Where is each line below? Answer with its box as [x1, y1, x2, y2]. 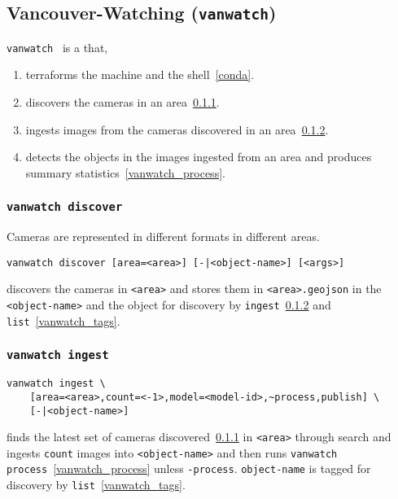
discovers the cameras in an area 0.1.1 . [25, 94, 220, 111]
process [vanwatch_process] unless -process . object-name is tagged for [7, 460, 371, 477]
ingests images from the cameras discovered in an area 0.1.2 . [25, 120, 329, 138]
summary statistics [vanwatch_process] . [25, 164, 225, 181]
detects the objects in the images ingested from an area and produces [25, 148, 372, 165]
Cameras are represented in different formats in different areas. [7, 228, 320, 245]
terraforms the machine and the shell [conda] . [25, 66, 255, 83]
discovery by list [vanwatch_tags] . [7, 476, 186, 493]
